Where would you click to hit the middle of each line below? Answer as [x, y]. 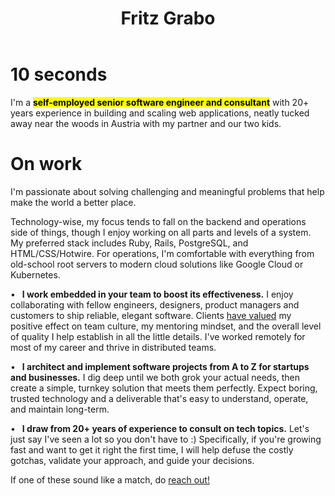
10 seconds [59, 74]
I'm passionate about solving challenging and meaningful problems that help [167, 191]
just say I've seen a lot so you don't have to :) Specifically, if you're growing [166, 439]
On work [46, 164]
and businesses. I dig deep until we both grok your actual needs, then [155, 377]
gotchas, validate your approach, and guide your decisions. [132, 460]
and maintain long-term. [60, 409]
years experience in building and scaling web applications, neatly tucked [160, 113]
